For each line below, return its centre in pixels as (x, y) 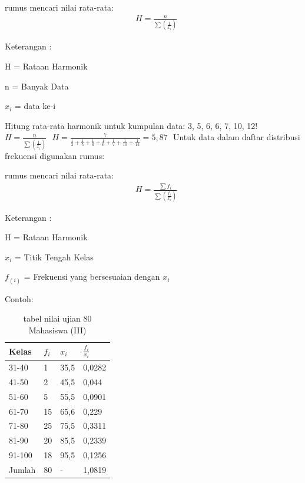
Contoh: (19, 298)
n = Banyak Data (37, 86)
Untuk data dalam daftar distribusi (236, 137)
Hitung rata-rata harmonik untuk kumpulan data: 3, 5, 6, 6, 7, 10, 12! (131, 125)
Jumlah (22, 469)
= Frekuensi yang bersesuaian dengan (92, 277)
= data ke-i (35, 106)
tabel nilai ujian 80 (57, 318)
